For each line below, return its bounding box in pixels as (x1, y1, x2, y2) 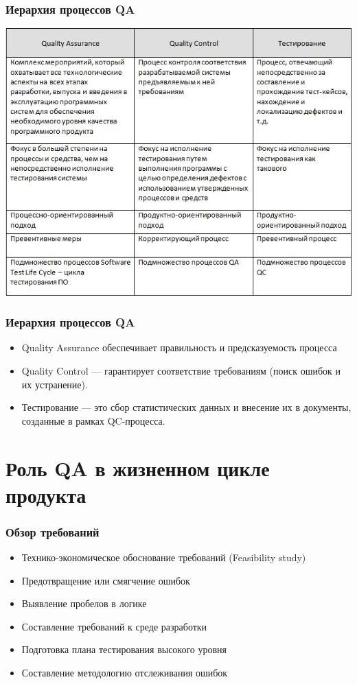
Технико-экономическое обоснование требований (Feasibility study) (21, 550, 306, 565)
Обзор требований (5, 523, 100, 540)
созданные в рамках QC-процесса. (21, 413, 165, 427)
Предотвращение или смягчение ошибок (21, 573, 190, 587)
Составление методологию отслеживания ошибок (21, 665, 228, 680)
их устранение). (21, 377, 88, 391)
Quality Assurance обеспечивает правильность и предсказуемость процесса (21, 340, 337, 355)
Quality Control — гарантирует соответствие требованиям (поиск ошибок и (21, 363, 341, 377)
